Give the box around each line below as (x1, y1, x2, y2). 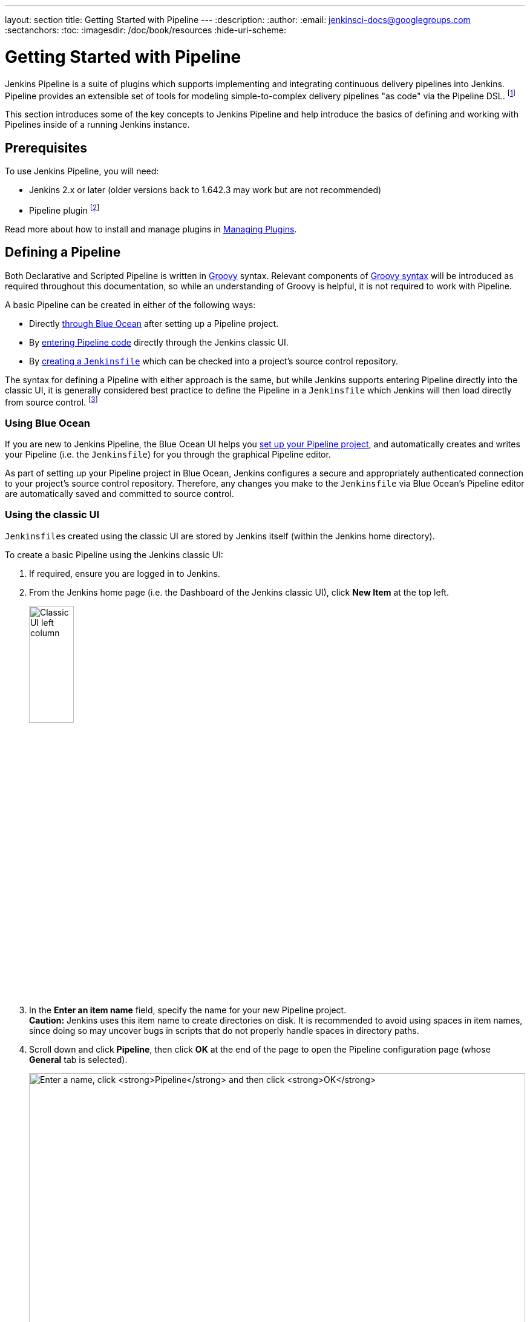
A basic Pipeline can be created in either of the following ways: (5, 299, 256, 310)
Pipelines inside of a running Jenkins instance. (5, 119, 190, 130)
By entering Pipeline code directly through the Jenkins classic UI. (29, 337, 289, 347)
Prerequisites (5, 140, 87, 156)
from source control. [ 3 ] (5, 395, 98, 407)
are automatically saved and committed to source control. (5, 488, 234, 499)
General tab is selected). (29, 1054, 128, 1065)
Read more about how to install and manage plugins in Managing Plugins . (5, 223, 297, 234)
